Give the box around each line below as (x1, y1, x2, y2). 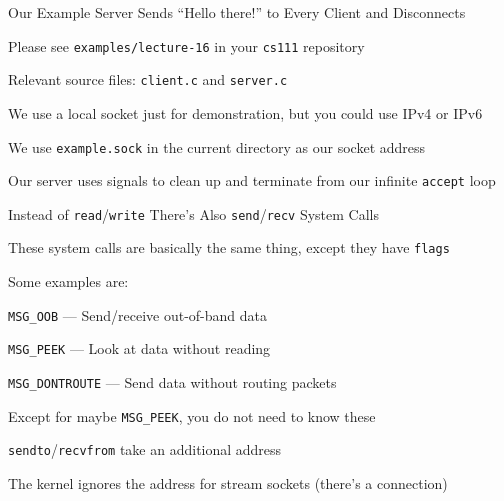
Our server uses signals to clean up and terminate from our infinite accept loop (8, 170, 496, 191)
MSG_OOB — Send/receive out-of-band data (8, 304, 268, 325)
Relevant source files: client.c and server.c (8, 69, 288, 90)
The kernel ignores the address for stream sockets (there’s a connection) (8, 473, 448, 493)
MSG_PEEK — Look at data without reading (8, 338, 271, 359)
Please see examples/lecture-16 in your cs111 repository (8, 35, 365, 56)
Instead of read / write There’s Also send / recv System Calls (8, 203, 380, 224)
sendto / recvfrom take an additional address (8, 439, 282, 460)
